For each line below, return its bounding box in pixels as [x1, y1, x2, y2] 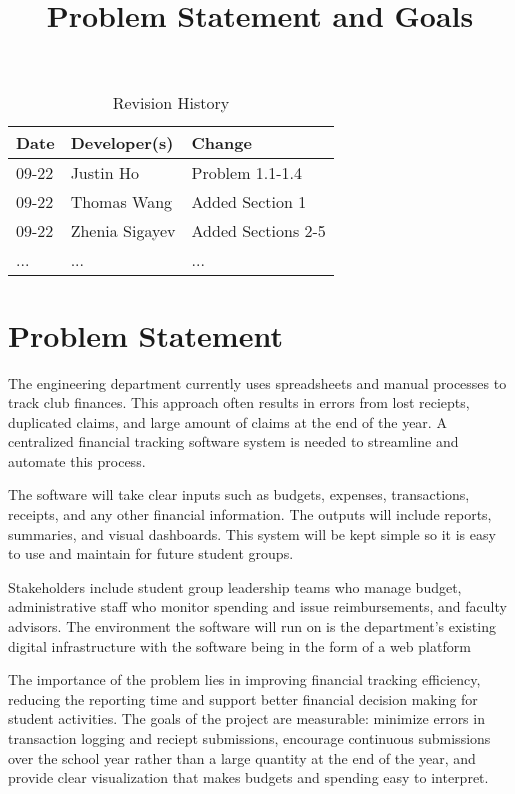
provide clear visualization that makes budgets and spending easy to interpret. [8, 767, 489, 788]
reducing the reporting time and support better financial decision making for [8, 688, 478, 709]
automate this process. [8, 450, 146, 471]
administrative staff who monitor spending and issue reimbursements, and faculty [8, 596, 507, 617]
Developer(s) [70, 131, 174, 155]
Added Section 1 [191, 190, 307, 214]
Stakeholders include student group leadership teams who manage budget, [8, 576, 462, 597]
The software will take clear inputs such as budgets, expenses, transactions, [8, 484, 470, 505]
